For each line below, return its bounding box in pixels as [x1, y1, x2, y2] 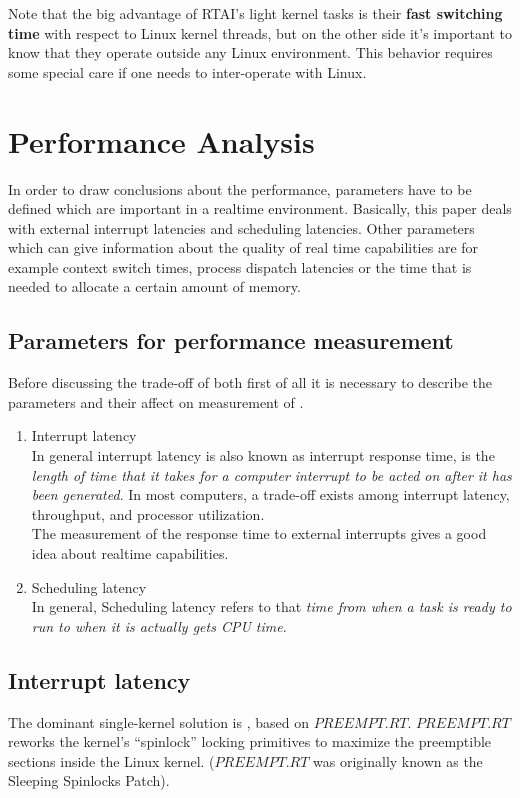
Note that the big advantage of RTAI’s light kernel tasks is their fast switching [8, 3, 503, 23]
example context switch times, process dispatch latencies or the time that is [8, 256, 472, 277]
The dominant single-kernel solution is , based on [8, 711, 309, 732]
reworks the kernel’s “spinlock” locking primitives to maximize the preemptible [8, 731, 492, 752]
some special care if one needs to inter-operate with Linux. [8, 61, 367, 82]
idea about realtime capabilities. [31, 543, 229, 564]
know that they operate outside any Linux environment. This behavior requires [8, 42, 493, 63]
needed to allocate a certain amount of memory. [8, 276, 301, 297]
